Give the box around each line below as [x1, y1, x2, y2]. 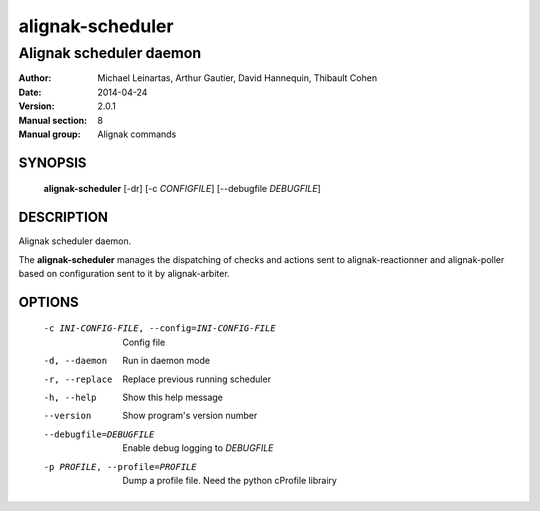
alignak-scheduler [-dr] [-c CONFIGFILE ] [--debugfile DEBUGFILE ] [43, 183, 322, 195]
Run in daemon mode [122, 355, 210, 367]
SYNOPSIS [18, 154, 87, 171]
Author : [18, 72, 52, 84]
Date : [18, 86, 42, 98]
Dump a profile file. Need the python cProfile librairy [122, 474, 337, 486]
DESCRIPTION [18, 209, 109, 226]
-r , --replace [43, 373, 113, 385]
